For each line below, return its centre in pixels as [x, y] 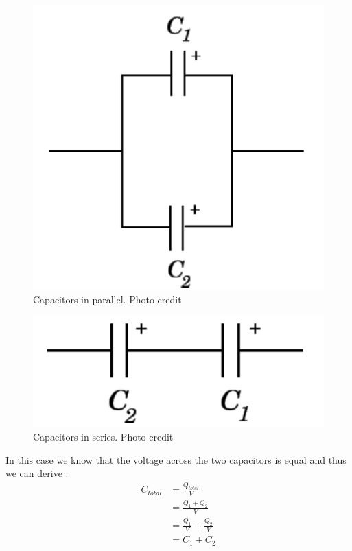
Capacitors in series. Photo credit [103, 437]
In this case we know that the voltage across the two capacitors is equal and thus [176, 459]
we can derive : [37, 473]
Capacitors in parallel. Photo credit [107, 300]
